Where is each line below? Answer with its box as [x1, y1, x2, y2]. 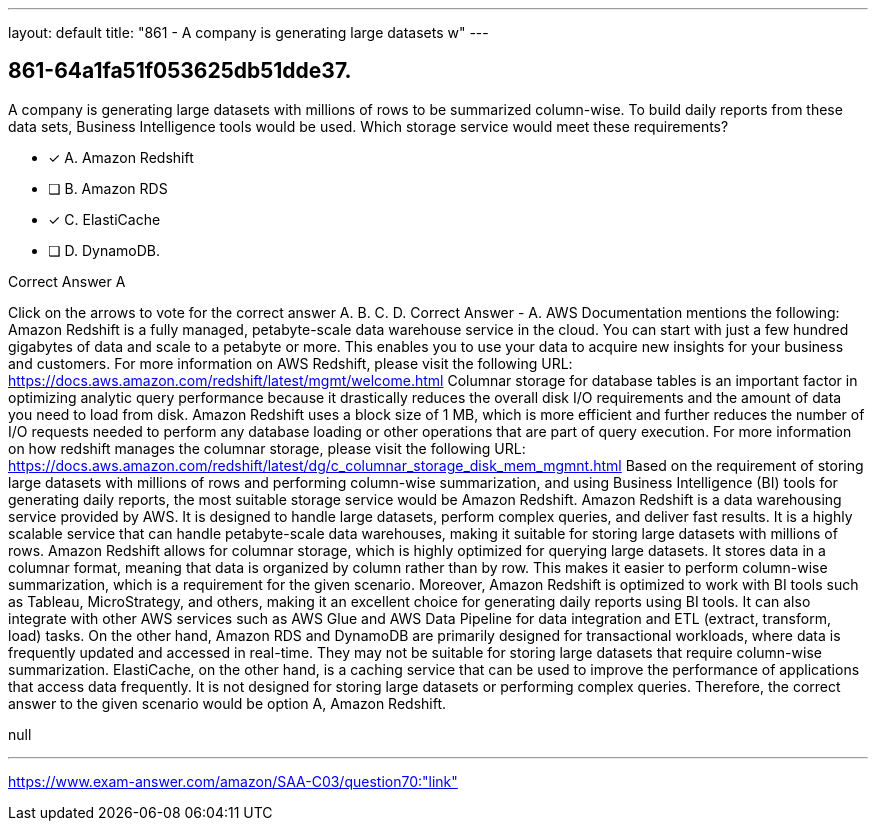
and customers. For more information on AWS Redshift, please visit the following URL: [8, 354, 573, 372]
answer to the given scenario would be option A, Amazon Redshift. [8, 694, 447, 712]
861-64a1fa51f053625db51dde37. [8, 58, 352, 84]
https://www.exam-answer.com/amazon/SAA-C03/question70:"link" [8, 772, 458, 790]
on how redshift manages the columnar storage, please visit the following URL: [8, 439, 526, 457]
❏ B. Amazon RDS [48, 179, 168, 197]
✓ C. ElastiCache [48, 210, 161, 228]
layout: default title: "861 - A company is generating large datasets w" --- [8, 24, 489, 41]
